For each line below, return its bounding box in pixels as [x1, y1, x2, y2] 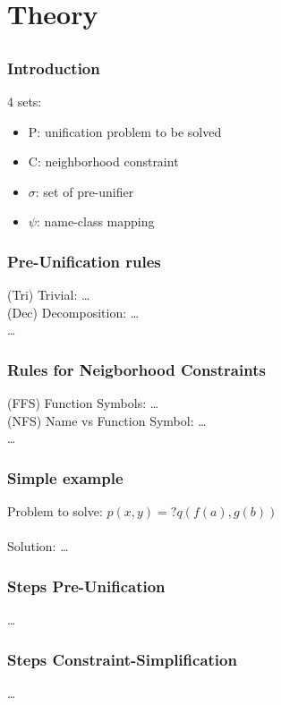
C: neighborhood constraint [28, 152, 179, 171]
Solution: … [7, 537, 69, 556]
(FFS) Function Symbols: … [7, 394, 159, 412]
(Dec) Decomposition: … [7, 302, 140, 321]
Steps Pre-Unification [7, 574, 166, 597]
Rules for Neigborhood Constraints [7, 358, 266, 380]
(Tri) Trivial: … [7, 285, 90, 304]
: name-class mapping [36, 212, 155, 231]
